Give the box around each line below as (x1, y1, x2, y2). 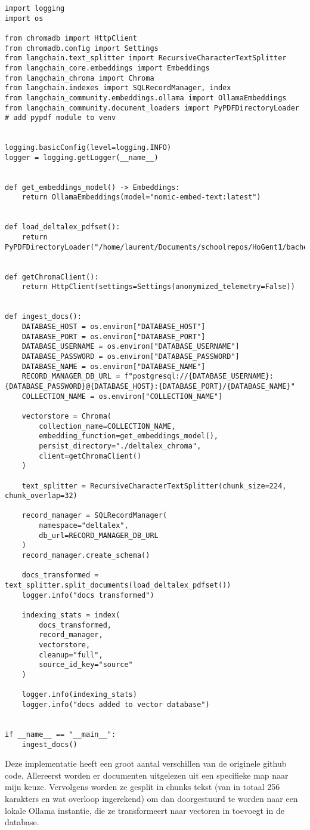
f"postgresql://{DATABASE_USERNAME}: (124, 372, 274, 381)
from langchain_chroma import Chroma (5, 73, 154, 82)
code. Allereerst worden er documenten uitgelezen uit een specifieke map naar (5, 768, 289, 781)
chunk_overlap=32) (5, 491, 77, 500)
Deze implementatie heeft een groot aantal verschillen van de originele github (5, 757, 287, 770)
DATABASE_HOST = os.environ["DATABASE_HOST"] (21, 322, 206, 331)
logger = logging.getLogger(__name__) (5, 153, 159, 162)
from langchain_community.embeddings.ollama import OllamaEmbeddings (5, 93, 287, 102)
